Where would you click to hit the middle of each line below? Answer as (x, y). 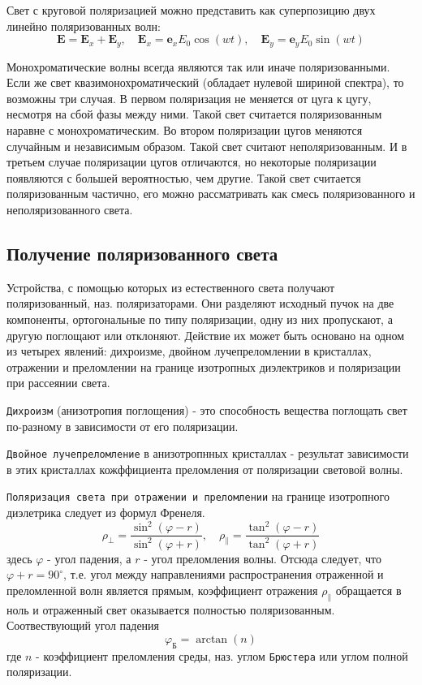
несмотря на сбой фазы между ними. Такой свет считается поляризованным (194, 114)
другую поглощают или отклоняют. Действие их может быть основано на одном (206, 335)
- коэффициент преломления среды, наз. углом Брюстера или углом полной (222, 655)
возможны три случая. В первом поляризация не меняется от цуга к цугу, (189, 98)
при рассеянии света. (58, 383)
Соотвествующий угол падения (83, 625)
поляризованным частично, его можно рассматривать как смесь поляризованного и (211, 194)
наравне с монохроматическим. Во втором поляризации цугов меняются (185, 130)
